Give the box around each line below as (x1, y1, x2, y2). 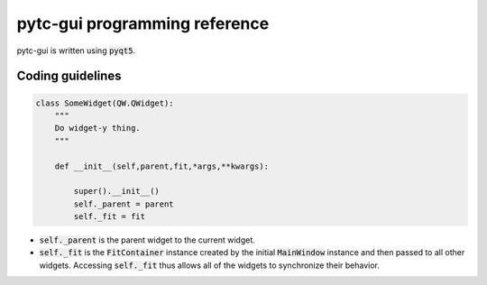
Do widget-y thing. (54, 123, 142, 133)
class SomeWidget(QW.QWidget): (35, 97, 175, 108)
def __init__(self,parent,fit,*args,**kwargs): (54, 161, 270, 171)
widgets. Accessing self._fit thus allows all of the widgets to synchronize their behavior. (39, 260, 381, 271)
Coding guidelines (16, 69, 122, 84)
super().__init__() (73, 186, 160, 197)
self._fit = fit (73, 212, 146, 222)
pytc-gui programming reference (16, 14, 270, 33)
